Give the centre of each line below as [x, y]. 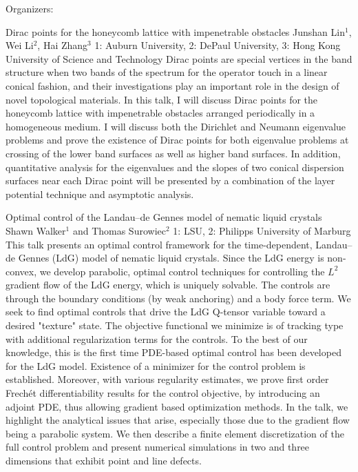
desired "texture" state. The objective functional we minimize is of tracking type [175, 325]
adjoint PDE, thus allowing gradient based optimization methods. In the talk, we [177, 406]
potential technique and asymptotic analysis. [100, 194]
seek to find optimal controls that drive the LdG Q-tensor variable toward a [166, 312]
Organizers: [30, 8]
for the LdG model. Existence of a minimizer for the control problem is [156, 365]
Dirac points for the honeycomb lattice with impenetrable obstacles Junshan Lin [175, 31]
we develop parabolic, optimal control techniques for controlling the [182, 271]
